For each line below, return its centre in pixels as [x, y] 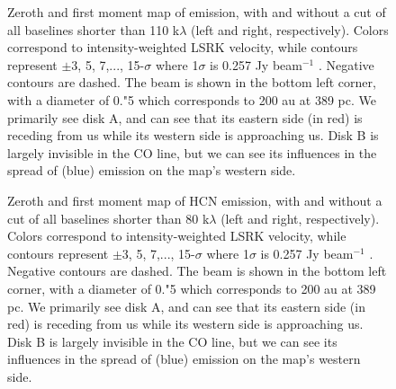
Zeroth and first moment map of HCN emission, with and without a [195, 200]
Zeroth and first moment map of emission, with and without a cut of [197, 12]
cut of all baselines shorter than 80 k [108, 218]
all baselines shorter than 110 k [94, 29]
